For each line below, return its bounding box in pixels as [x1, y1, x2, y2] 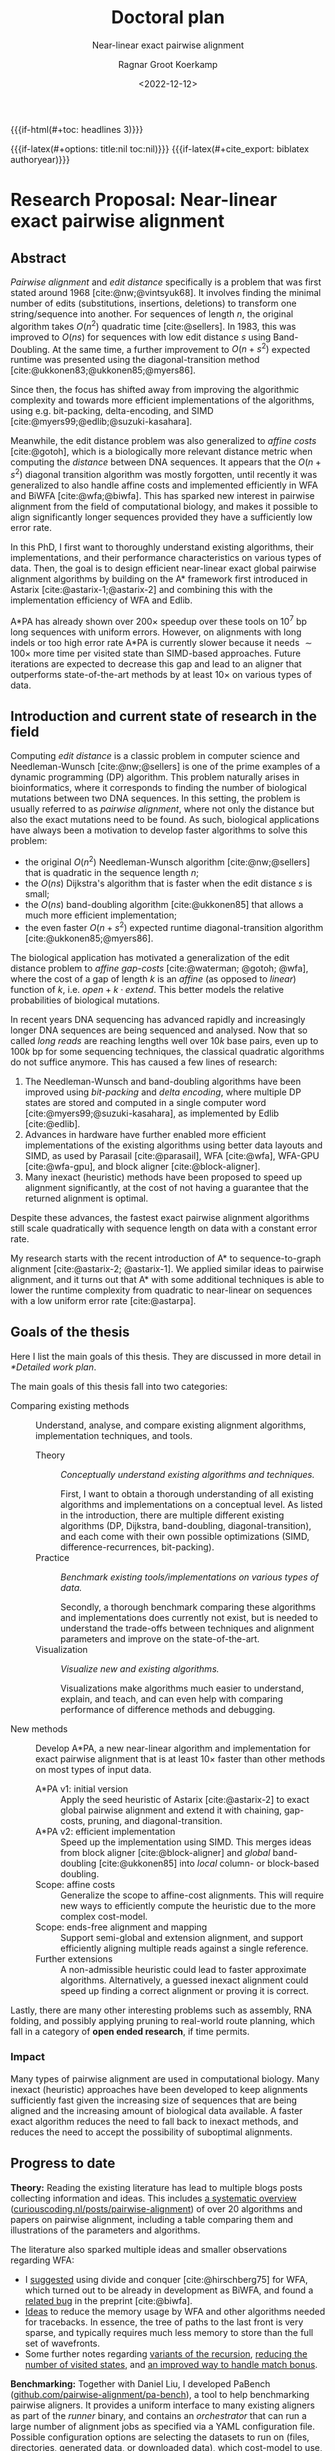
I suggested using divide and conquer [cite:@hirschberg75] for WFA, [24, 2273, 308, 2285]
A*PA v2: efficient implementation [35, 1825, 176, 1837]
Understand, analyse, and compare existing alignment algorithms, [35, 1419, 307, 1431]
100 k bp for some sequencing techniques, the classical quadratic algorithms [10, 1045, 325, 1057]
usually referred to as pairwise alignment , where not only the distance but [10, 803, 315, 815]
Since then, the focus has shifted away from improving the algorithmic [10, 384, 300, 396]
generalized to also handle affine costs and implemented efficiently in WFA [10, 479, 318, 491]
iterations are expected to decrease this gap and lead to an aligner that [10, 657, 302, 670]
